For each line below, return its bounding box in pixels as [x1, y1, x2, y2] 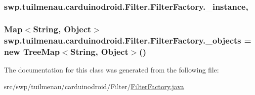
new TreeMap [4, 45, 60, 57]
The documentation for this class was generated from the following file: [4, 64, 219, 74]
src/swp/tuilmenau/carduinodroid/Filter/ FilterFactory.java [4, 81, 184, 91]
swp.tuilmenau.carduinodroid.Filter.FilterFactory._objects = [4, 34, 252, 46]
